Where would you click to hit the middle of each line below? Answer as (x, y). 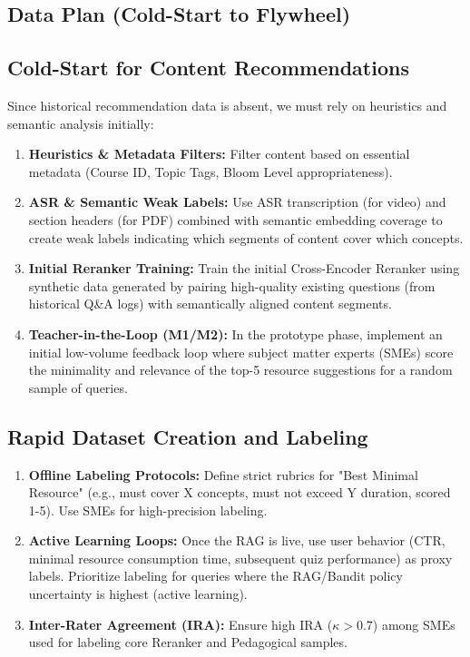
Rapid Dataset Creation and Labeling (188, 436)
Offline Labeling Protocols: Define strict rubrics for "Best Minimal (223, 474)
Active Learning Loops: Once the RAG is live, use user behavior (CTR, (237, 540)
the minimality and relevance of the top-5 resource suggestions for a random (240, 370)
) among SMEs (414, 624)
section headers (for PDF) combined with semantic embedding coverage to (235, 219)
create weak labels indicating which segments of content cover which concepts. (246, 237)
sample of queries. (78, 387)
